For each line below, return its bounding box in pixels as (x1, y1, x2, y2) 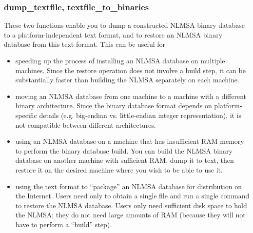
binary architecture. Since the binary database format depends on (15, 100, 212, 111)
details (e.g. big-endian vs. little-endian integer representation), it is (39, 110, 242, 120)
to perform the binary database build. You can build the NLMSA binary (15, 145, 233, 155)
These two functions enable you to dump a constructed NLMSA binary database (4, 20, 245, 30)
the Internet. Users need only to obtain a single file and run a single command (15, 191, 250, 201)
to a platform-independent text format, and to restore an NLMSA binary (4, 29, 223, 39)
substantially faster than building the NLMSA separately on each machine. (15, 75, 239, 85)
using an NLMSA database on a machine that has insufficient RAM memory (15, 136, 244, 146)
